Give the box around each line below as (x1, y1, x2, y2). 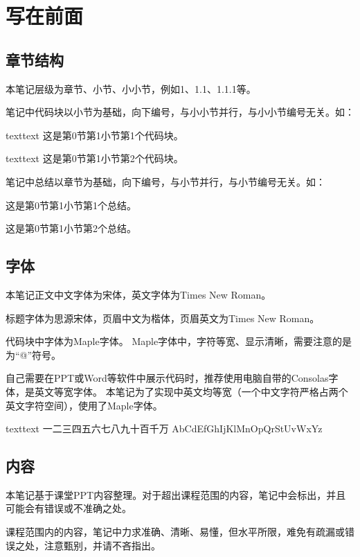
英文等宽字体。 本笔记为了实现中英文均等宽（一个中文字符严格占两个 (34, 384, 348, 398)
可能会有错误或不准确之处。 (6, 501, 132, 515)
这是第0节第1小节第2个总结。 (6, 221, 136, 236)
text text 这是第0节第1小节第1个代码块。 (6, 127, 183, 142)
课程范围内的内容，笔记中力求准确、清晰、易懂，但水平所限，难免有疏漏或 (6, 524, 345, 539)
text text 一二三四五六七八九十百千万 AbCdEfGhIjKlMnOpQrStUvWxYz (6, 421, 323, 436)
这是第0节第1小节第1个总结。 (6, 197, 136, 212)
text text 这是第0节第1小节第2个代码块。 (6, 151, 183, 166)
